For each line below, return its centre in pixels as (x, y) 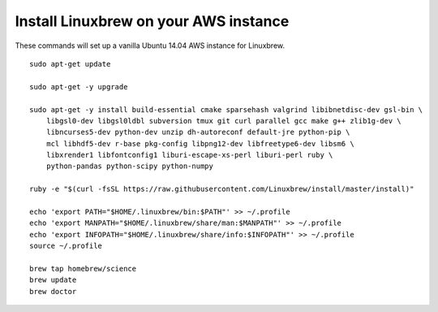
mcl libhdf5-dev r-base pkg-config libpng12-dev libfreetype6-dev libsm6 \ (200, 143)
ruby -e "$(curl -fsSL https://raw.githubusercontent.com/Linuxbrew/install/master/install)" (222, 189)
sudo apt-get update (70, 64)
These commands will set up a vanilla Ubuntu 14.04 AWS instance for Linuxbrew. (150, 45)
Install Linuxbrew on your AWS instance (152, 21)
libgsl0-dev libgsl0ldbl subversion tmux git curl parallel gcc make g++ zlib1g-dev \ (223, 121)
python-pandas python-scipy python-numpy (130, 166)
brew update (53, 280)
